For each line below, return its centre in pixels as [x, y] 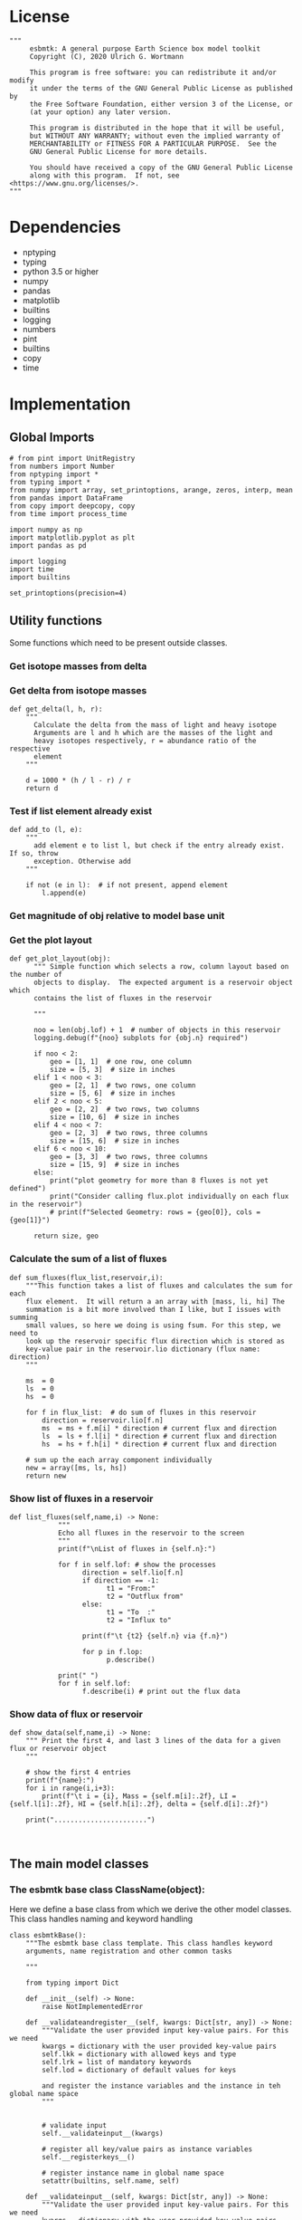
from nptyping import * [54, 474]
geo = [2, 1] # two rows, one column [123, 1086]
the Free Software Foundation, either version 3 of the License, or [161, 104]
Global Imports [52, 438]
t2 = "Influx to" [139, 1621]
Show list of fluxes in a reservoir [81, 1498]
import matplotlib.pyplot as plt [72, 537]
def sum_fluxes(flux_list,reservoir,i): [87, 1277]
